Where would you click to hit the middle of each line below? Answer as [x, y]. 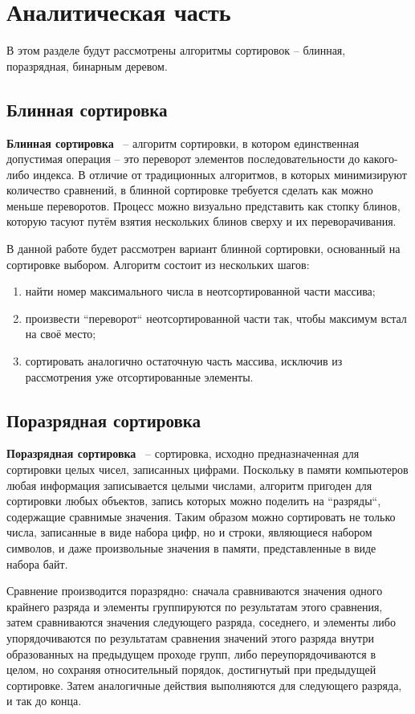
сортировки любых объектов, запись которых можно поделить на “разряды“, [194, 501]
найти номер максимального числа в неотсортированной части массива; [200, 291]
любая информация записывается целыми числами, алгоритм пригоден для [189, 485]
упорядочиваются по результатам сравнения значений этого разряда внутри [190, 637]
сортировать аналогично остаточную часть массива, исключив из [184, 361]
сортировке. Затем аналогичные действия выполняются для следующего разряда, [204, 685]
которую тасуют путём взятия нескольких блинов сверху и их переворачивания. [201, 221]
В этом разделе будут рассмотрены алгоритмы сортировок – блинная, [176, 50]
